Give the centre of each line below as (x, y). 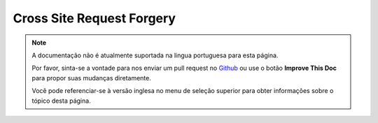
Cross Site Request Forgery (94, 18)
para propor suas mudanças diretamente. (92, 78)
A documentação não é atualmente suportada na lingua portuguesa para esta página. (155, 55)
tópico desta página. (61, 101)
